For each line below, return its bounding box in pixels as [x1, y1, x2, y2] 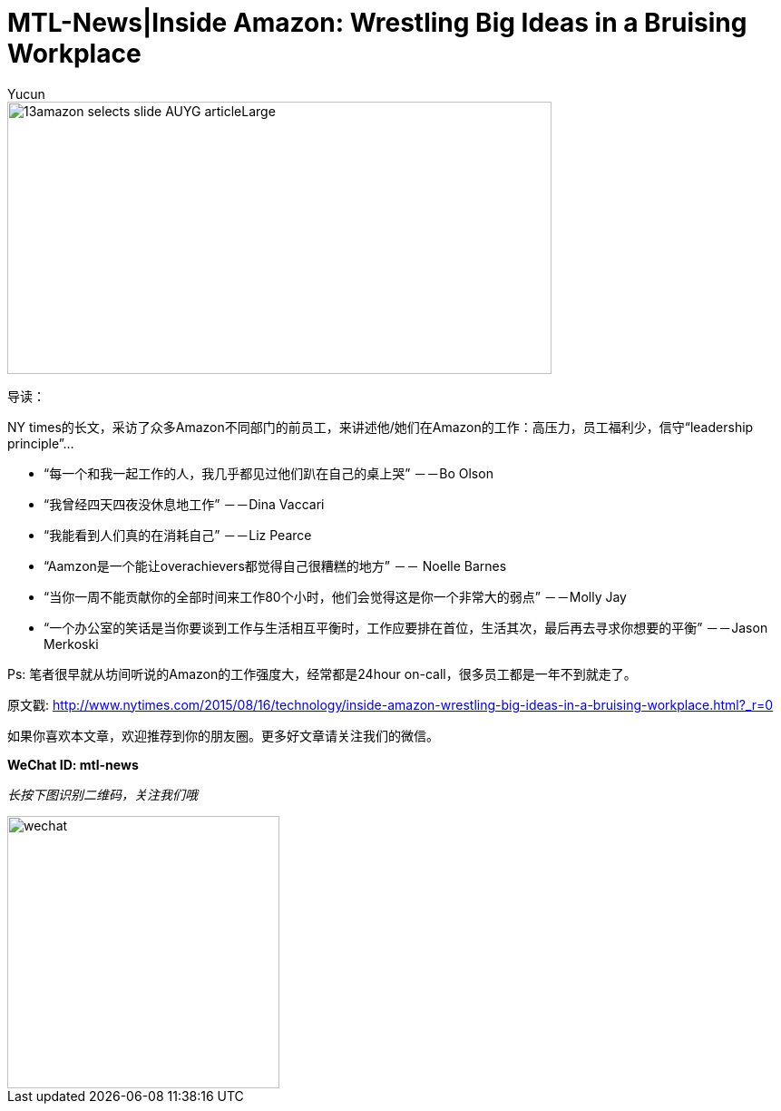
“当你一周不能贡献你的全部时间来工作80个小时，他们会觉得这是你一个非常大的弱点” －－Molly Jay [44, 588, 627, 605]
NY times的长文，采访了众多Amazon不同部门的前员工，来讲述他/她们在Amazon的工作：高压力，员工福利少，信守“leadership [7, 418, 754, 435]
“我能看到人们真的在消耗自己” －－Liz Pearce [44, 526, 312, 543]
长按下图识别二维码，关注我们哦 [7, 786, 198, 802]
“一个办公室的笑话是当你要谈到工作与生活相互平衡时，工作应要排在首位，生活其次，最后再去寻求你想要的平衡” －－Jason [44, 619, 768, 635]
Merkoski [44, 635, 99, 652]
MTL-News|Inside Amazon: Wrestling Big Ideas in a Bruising [7, 7, 747, 38]
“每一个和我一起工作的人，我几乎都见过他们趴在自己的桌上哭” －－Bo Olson [44, 465, 493, 481]
